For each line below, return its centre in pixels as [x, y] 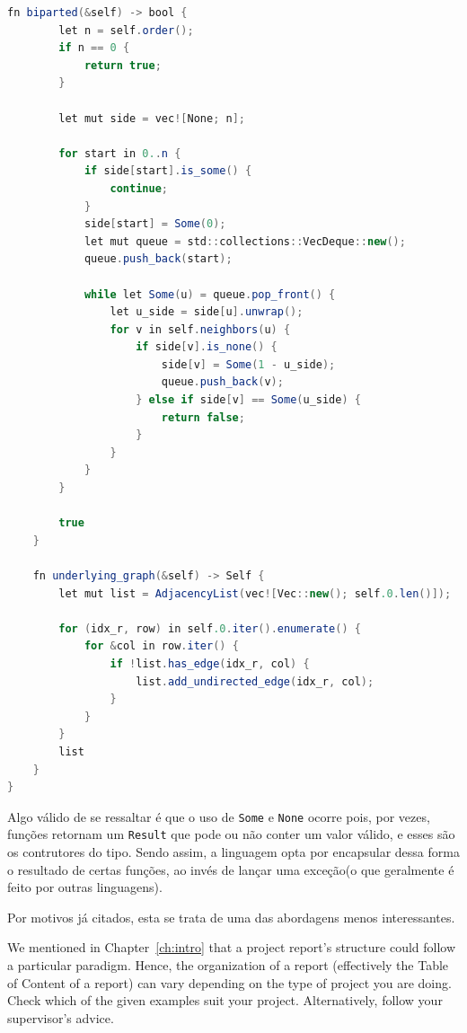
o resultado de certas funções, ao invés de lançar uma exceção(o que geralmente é [231, 869]
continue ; [139, 188]
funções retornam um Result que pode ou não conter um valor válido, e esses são [231, 834]
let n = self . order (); [126, 30]
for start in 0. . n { [120, 153]
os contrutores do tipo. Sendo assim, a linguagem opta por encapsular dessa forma [233, 852]
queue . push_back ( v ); [222, 382]
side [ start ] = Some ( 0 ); [155, 224]
